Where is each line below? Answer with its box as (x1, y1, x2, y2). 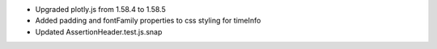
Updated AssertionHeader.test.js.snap (35, 27, 163, 36)
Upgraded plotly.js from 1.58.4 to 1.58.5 (35, 5, 166, 14)
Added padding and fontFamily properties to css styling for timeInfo (35, 16, 261, 26)
